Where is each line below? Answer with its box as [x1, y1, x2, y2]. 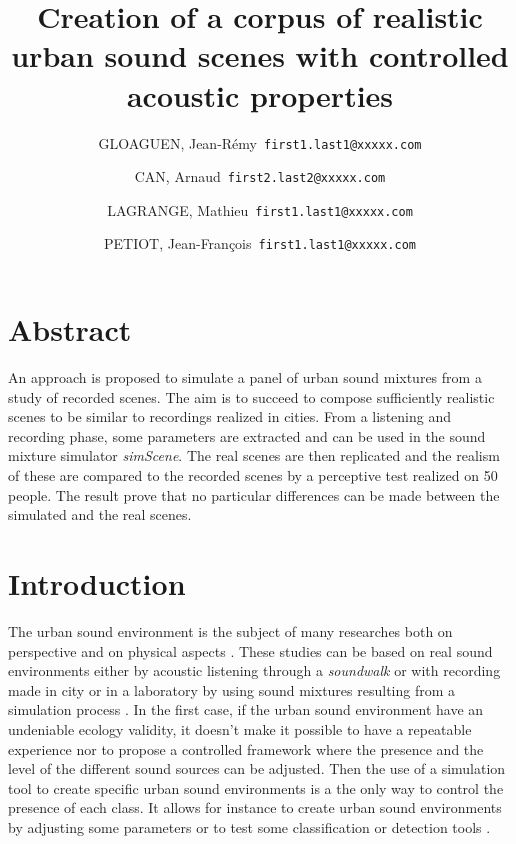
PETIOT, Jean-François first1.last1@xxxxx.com [103, 233, 417, 254]
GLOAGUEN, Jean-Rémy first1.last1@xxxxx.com [98, 132, 422, 153]
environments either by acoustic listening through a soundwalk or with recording [8, 660, 501, 681]
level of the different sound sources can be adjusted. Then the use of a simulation [8, 758, 506, 779]
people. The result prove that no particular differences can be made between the [8, 484, 500, 505]
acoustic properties [126, 74, 394, 115]
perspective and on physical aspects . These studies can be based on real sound [8, 640, 493, 661]
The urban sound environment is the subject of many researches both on [8, 620, 453, 641]
